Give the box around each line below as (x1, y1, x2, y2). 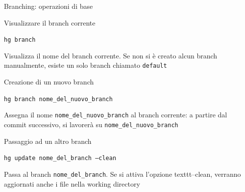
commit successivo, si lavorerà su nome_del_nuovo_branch (4, 119, 178, 129)
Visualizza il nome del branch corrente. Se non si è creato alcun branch (4, 50, 218, 60)
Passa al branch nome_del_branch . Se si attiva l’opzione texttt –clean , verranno (4, 168, 241, 179)
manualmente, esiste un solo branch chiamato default (4, 60, 167, 70)
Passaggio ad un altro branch (4, 136, 92, 146)
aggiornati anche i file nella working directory (4, 178, 140, 189)
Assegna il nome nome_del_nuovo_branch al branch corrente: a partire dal (4, 110, 227, 120)
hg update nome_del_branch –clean (4, 155, 117, 162)
